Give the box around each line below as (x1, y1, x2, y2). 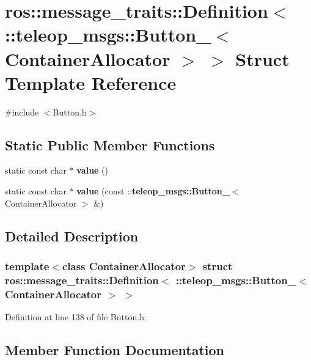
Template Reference (5, 70, 177, 95)
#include (5, 105, 39, 118)
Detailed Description (5, 226, 139, 245)
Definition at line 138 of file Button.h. (5, 310, 147, 323)
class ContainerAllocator (62, 258, 186, 273)
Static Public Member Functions (5, 135, 215, 154)
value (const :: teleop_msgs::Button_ (76, 185, 230, 197)
